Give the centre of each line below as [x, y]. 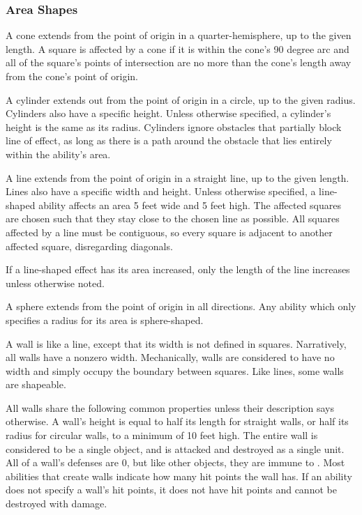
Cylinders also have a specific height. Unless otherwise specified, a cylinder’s [168, 113]
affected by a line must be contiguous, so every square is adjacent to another [169, 232]
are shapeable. [36, 384]
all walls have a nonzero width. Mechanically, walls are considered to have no [170, 357]
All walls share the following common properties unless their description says [170, 407]
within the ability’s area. [58, 154]
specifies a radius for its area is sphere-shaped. [105, 320]
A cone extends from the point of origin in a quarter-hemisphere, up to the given [179, 35]
